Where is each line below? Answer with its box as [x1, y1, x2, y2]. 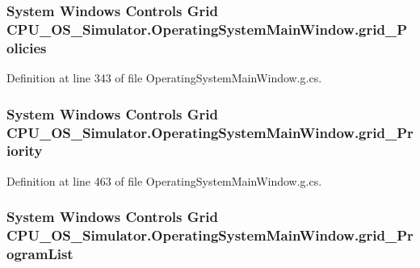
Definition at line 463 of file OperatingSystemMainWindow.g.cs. [6, 172, 322, 189]
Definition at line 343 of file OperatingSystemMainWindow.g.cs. [6, 69, 322, 86]
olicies [6, 37, 47, 57]
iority [6, 140, 43, 161]
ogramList [6, 244, 73, 264]
